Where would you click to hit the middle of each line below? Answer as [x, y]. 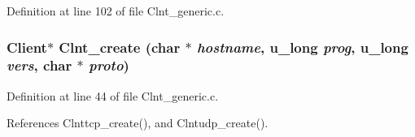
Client [27, 47]
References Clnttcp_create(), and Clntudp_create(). [138, 123]
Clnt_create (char [120, 47]
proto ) [109, 65]
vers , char [39, 65]
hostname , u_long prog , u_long [302, 47]
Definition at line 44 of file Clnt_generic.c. [113, 95]
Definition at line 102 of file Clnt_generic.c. [116, 11]
